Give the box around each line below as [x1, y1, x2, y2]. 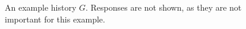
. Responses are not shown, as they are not [85, 1, 242, 13]
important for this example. [5, 12, 105, 25]
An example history [5, 1, 77, 13]
